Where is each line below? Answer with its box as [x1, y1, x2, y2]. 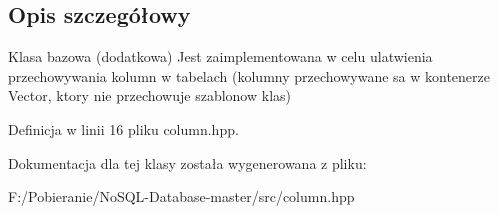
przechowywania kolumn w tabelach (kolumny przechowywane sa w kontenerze [8, 65, 490, 86]
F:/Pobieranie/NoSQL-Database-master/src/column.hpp [8, 186, 355, 207]
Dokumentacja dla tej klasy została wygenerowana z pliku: [8, 152, 367, 173]
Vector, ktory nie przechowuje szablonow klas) [8, 85, 291, 106]
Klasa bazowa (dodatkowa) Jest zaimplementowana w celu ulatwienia [8, 46, 433, 67]
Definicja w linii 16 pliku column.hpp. [8, 118, 239, 139]
